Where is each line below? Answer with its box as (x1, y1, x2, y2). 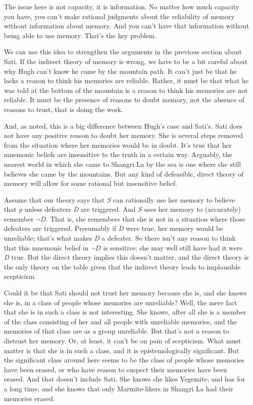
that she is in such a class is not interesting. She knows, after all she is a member (4, 307, 246, 317)
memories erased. (4, 393, 55, 403)
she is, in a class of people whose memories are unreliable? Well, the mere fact (4, 297, 237, 307)
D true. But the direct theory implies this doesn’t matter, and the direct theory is (4, 252, 249, 262)
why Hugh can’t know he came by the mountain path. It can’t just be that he (4, 66, 237, 76)
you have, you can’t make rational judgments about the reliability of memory (4, 11, 235, 21)
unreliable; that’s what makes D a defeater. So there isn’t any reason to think (4, 233, 236, 243)
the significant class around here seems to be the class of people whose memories (4, 355, 245, 365)
